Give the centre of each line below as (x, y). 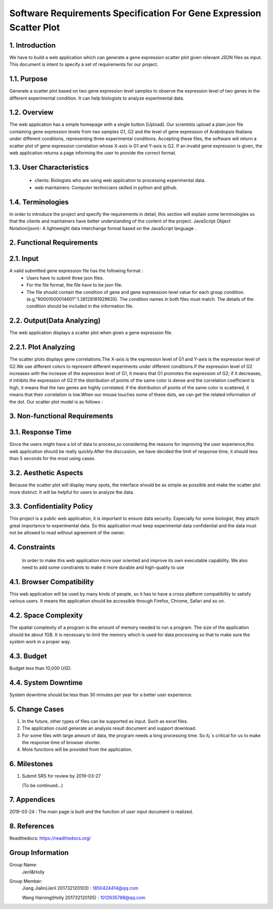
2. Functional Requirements (54, 243)
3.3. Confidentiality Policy (51, 506)
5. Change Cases (37, 709)
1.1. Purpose (29, 79)
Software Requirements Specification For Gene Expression (135, 13)
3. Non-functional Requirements (61, 416)
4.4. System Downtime (46, 683)
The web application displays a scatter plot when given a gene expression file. (91, 333)
